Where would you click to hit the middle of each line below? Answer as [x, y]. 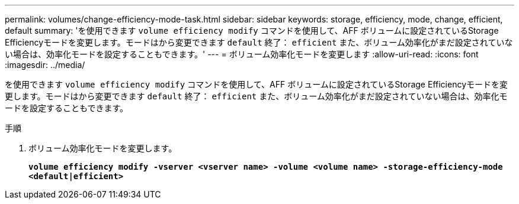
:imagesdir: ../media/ [45, 65]
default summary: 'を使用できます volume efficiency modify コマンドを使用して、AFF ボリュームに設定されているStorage [252, 30]
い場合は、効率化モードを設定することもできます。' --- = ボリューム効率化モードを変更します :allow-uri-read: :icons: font [242, 54]
